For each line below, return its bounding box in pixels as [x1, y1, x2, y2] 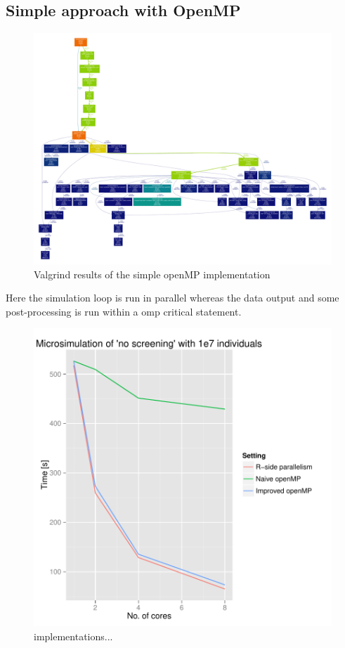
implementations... [34, 628, 113, 643]
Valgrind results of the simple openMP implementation [34, 266, 271, 281]
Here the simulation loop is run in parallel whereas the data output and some [6, 290, 339, 305]
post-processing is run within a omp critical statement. [6, 304, 242, 318]
